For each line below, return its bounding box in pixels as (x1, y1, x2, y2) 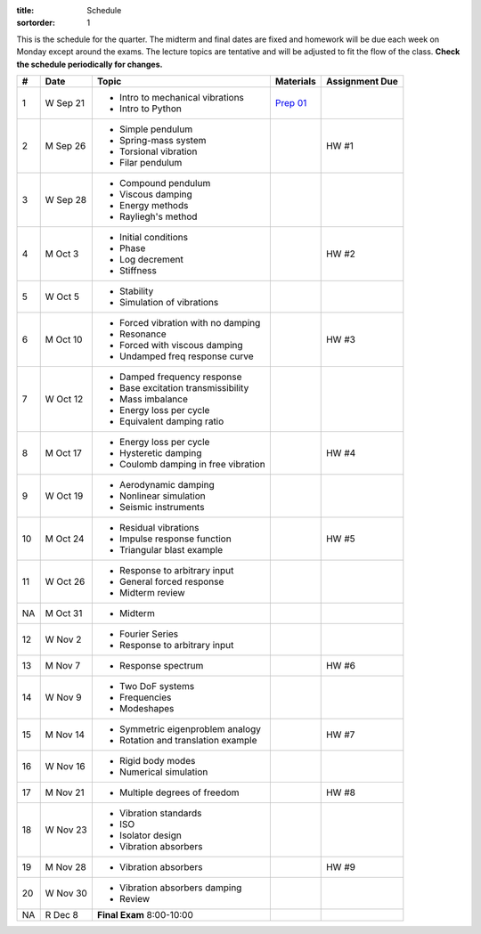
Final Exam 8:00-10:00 (96, 908, 193, 921)
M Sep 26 (45, 139, 86, 151)
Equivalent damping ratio (118, 415, 224, 427)
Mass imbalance (118, 393, 189, 405)
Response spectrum (118, 659, 204, 671)
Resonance (118, 328, 167, 340)
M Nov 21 (45, 786, 85, 799)
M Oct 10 (45, 333, 83, 345)
